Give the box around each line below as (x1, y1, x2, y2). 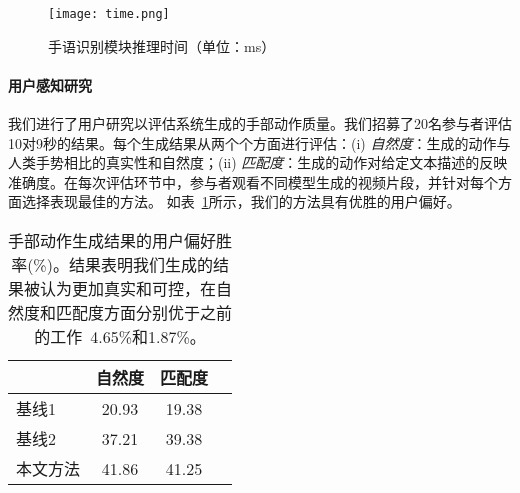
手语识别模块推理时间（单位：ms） (48, 35, 276, 56)
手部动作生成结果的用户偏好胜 (8, 229, 233, 253)
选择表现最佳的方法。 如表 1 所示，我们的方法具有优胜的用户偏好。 (21, 191, 461, 212)
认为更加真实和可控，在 (40, 277, 217, 301)
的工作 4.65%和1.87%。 (34, 325, 206, 349)
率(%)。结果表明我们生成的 (11, 253, 213, 277)
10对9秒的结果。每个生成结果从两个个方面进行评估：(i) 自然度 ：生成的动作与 (8, 132, 511, 153)
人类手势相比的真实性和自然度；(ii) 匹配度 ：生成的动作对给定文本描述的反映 (8, 152, 508, 173)
